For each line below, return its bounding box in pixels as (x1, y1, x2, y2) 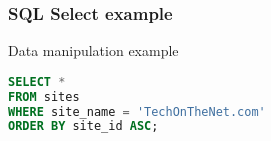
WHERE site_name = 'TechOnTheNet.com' (8, 104, 266, 119)
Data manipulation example (8, 40, 179, 61)
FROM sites (8, 89, 80, 104)
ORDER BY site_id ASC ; (8, 119, 159, 134)
